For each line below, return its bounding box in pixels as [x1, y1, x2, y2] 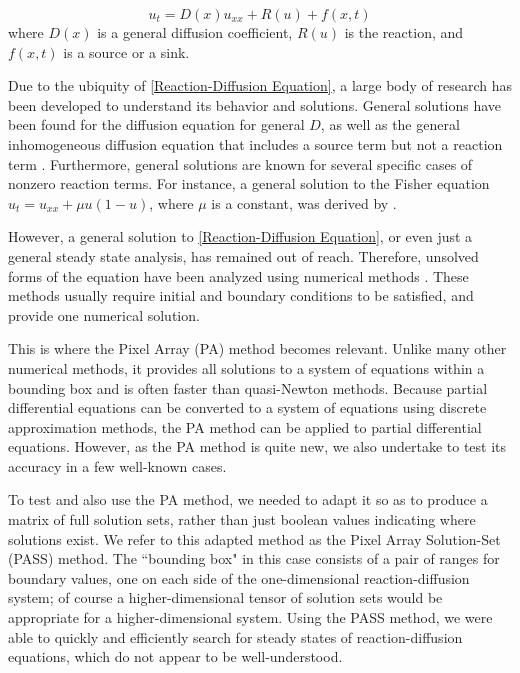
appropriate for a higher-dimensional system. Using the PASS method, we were [8, 607, 493, 628]
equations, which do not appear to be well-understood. [8, 646, 343, 667]
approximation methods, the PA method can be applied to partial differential [8, 416, 482, 437]
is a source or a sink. [63, 41, 190, 62]
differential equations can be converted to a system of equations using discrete [8, 397, 487, 418]
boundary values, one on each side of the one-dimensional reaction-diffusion [8, 567, 470, 588]
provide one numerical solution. [8, 304, 200, 325]
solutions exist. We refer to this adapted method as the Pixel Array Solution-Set [8, 528, 501, 549]
